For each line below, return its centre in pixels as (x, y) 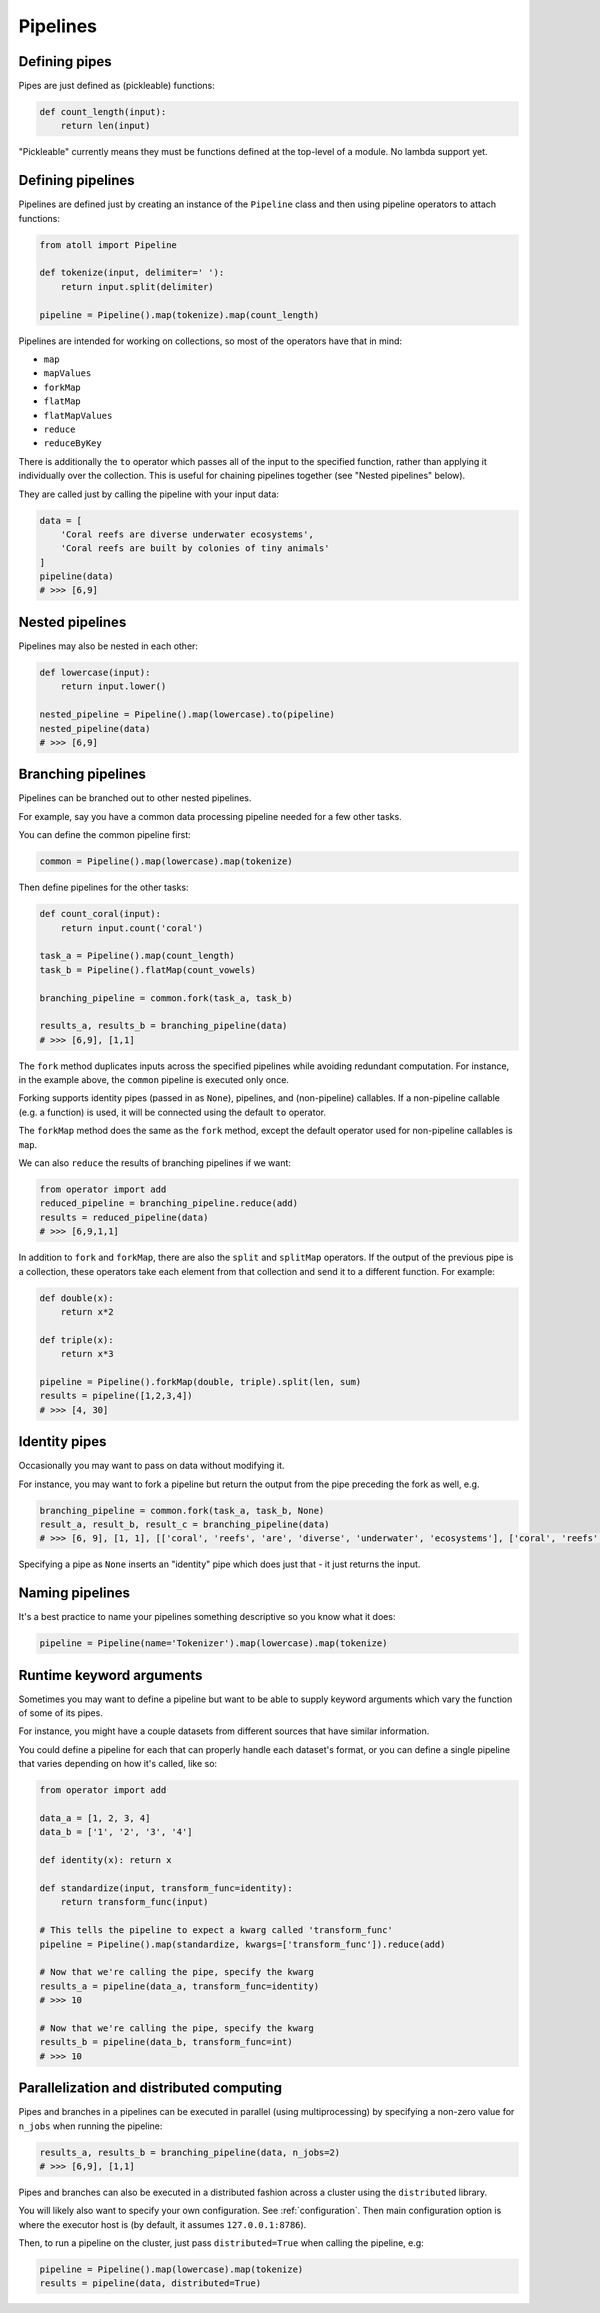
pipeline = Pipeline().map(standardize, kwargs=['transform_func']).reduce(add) (242, 1944)
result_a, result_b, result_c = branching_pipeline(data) (184, 1524)
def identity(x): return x (105, 1860)
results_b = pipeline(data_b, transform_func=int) (166, 2042)
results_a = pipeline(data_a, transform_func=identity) (179, 1986)
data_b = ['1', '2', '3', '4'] (116, 1832)
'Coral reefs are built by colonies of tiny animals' (195, 548)
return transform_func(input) (134, 1902)
